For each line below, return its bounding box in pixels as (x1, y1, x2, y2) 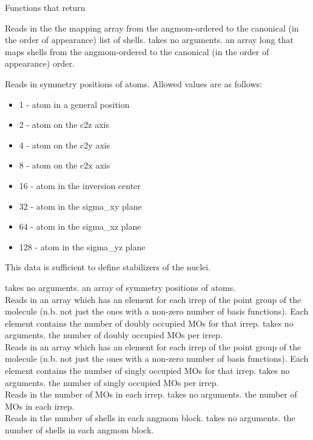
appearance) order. (5, 57, 75, 70)
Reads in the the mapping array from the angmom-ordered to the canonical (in (5, 21, 299, 34)
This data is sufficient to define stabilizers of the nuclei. (5, 261, 211, 273)
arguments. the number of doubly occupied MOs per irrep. (5, 328, 223, 341)
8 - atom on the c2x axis (19, 159, 110, 172)
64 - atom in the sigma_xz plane (19, 220, 141, 233)
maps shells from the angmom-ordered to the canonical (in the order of (5, 45, 269, 58)
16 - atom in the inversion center (19, 179, 141, 192)
